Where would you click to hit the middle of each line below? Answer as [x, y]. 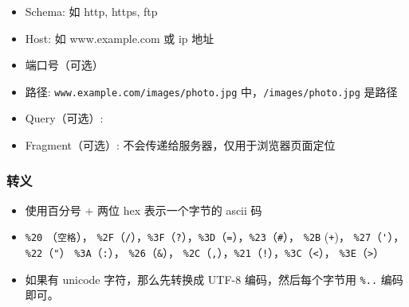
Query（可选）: [64, 118]
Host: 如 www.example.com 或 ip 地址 [120, 38]
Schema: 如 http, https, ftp [91, 11]
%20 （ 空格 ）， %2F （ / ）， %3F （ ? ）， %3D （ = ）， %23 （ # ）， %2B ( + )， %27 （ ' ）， [215, 237]
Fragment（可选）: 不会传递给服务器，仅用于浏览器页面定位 [180, 145]
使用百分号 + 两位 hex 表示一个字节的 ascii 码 [144, 210]
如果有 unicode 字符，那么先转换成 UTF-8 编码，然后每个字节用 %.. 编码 [214, 279]
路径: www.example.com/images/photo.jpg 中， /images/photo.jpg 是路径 [211, 91]
